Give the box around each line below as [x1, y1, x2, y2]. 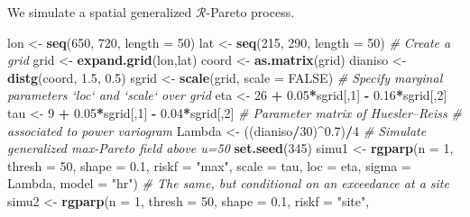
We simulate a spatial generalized [7, 3, 192, 21]
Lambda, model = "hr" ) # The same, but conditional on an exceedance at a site [7, 174, 449, 193]
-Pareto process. [206, 3, 295, 21]
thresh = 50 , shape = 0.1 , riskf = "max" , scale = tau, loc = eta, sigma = [7, 156, 411, 175]
